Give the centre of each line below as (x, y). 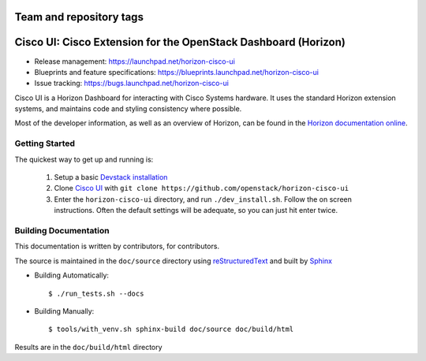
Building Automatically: (72, 275)
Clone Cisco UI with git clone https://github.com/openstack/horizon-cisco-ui (202, 188)
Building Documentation (62, 230)
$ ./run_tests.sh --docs (96, 293)
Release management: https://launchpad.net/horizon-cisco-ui (135, 61)
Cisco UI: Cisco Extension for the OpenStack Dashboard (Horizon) (180, 42)
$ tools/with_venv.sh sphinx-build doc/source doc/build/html (171, 329)
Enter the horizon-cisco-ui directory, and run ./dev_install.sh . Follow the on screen (203, 199)
